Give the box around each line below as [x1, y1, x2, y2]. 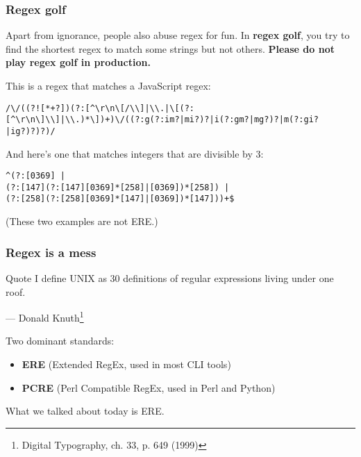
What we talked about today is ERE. [6, 404, 165, 418]
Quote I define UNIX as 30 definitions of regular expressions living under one [6, 270, 334, 285]
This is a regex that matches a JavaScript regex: [6, 78, 211, 92]
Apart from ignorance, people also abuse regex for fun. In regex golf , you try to [6, 28, 350, 42]
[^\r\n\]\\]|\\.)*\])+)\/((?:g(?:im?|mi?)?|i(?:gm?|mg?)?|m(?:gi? [6, 115, 319, 125]
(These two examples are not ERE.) [6, 214, 158, 228]
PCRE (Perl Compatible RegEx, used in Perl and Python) [22, 380, 276, 394]
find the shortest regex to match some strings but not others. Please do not [6, 41, 335, 56]
